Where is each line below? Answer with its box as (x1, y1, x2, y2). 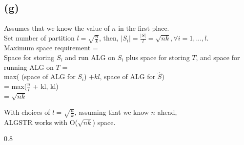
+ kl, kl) (33, 81, 59, 91)
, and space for (196, 52, 240, 62)
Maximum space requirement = (4, 42, 98, 53)
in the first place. (118, 23, 169, 33)
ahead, (157, 107, 177, 117)
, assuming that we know (74, 107, 149, 117)
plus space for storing (126, 52, 190, 62)
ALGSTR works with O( (4, 117, 78, 127)
